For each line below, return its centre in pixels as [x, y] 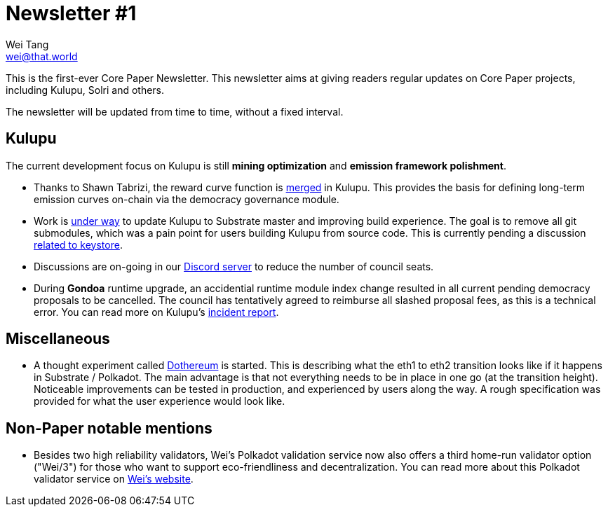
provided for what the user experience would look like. [160, 401]
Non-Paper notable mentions [109, 428]
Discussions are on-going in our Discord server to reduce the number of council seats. [234, 266]
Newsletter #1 [71, 13]
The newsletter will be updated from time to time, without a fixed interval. [175, 111]
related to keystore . [78, 244]
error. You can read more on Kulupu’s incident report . [156, 312]
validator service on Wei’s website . [114, 479]
